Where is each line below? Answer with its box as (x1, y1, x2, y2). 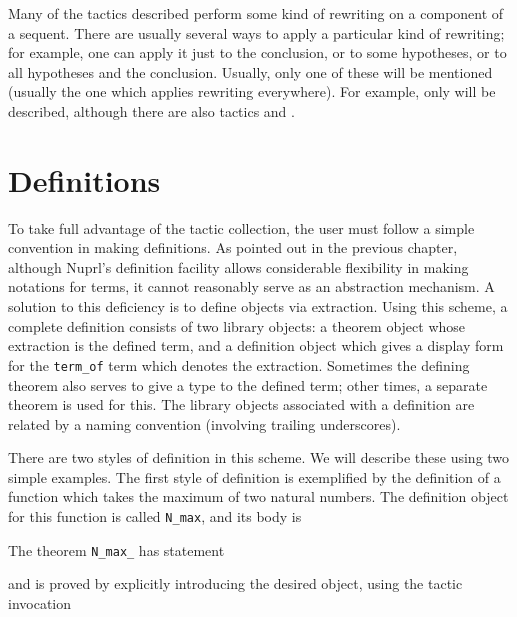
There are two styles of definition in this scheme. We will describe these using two (8, 447, 510, 468)
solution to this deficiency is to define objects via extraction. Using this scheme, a (8, 296, 508, 317)
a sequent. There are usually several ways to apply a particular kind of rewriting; (8, 22, 505, 43)
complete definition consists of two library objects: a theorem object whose (8, 315, 466, 336)
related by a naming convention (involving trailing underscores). (8, 413, 401, 434)
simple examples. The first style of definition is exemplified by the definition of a (8, 466, 501, 487)
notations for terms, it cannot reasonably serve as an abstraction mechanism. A (8, 276, 495, 297)
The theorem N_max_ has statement (8, 539, 225, 560)
